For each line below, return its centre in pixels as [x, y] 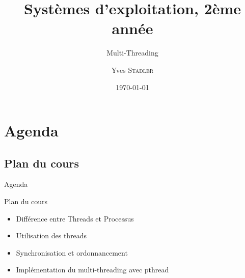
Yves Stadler [132, 69]
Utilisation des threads [51, 235]
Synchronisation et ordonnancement [72, 252]
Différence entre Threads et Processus [75, 218]
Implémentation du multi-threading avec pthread [92, 270]
